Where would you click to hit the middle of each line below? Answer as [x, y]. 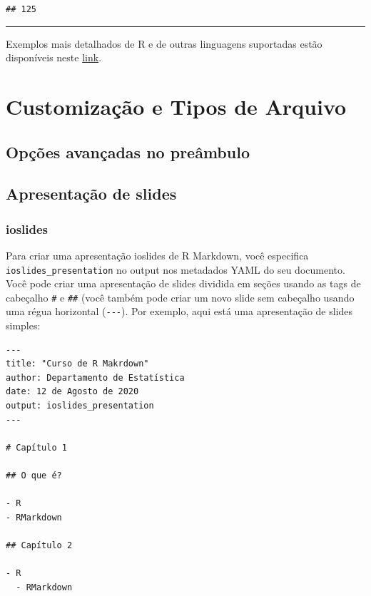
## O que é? [34, 476]
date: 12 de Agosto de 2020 [72, 392]
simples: [23, 325]
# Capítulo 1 [36, 447]
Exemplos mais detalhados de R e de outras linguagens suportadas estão [164, 43]
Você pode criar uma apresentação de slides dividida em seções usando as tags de [183, 283]
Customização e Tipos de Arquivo [176, 106]
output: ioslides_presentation [80, 406]
